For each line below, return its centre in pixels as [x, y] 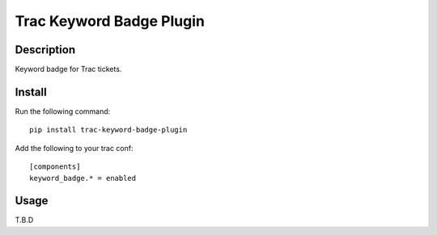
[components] [55, 167]
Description [45, 50]
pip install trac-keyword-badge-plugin [108, 130]
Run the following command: [63, 111]
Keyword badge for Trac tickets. [68, 69]
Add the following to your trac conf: [74, 148]
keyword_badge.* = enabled [83, 178]
